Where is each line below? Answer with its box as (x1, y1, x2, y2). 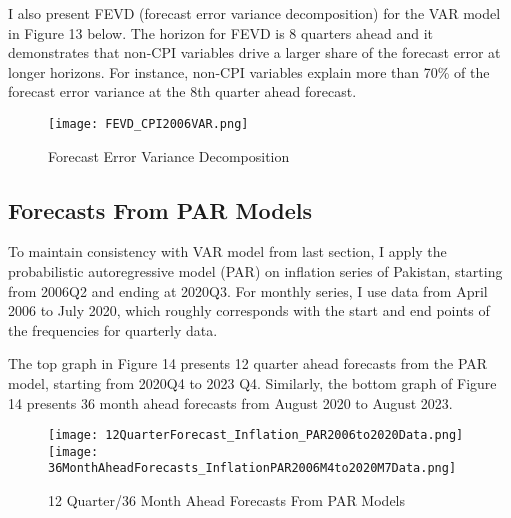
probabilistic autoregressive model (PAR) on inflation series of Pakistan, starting (8, 261, 503, 282)
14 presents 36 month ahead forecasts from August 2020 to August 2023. (8, 392, 453, 413)
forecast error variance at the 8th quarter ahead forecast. (8, 81, 357, 102)
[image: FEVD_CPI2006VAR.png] (48, 116, 249, 131)
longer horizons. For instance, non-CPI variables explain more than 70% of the (8, 61, 490, 82)
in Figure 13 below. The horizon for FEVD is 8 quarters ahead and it (8, 22, 434, 43)
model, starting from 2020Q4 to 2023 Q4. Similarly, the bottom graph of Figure (8, 372, 497, 393)
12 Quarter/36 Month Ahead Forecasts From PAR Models (48, 490, 406, 511)
